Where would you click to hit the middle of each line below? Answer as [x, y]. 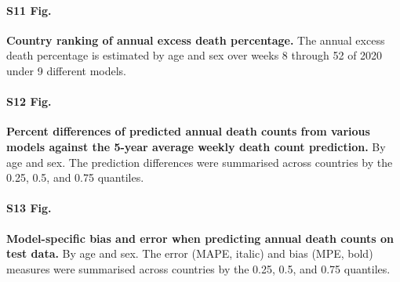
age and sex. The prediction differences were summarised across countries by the [200, 162]
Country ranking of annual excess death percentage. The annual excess [196, 40]
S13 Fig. [29, 208]
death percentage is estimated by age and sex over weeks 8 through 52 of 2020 [195, 55]
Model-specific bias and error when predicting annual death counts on [200, 238]
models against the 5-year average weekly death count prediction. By [196, 146]
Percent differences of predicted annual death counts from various [188, 131]
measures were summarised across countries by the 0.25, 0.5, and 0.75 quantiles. [198, 268]
